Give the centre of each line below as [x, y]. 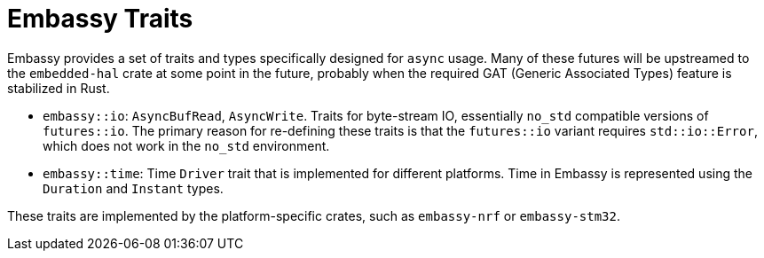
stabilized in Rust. [59, 88]
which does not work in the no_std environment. [186, 145]
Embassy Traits [100, 19]
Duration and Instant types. [133, 188]
